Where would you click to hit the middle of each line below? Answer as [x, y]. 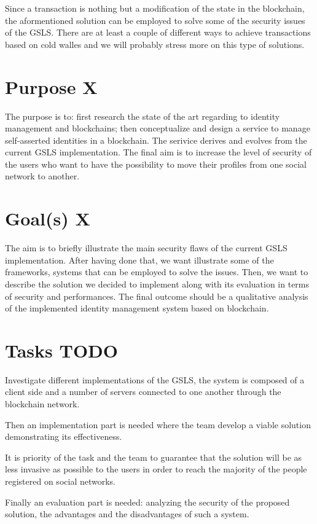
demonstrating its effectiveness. [64, 436]
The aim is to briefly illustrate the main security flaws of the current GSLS [146, 248]
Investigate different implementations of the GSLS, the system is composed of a [155, 379]
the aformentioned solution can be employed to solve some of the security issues [155, 20]
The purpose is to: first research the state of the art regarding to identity [143, 116]
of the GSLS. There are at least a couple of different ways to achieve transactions [158, 32]
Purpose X [51, 86]
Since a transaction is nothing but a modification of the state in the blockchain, [155, 8]
